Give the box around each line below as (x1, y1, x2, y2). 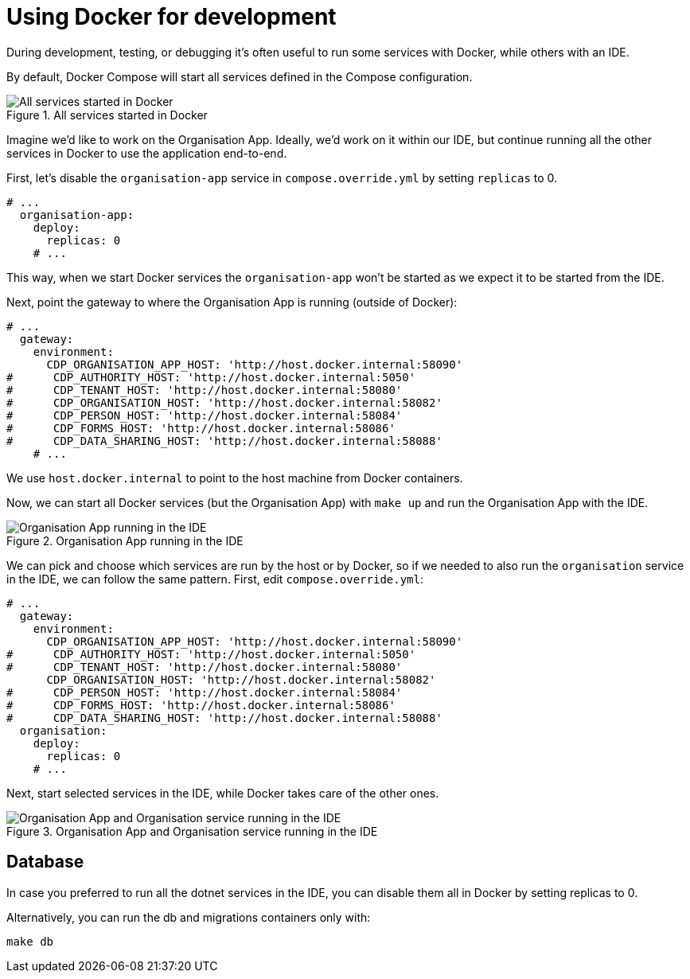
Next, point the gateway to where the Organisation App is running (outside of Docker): (6, 294, 458, 309)
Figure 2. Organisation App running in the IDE (6, 533, 244, 548)
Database (6, 852, 84, 872)
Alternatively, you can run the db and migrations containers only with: (6, 910, 371, 924)
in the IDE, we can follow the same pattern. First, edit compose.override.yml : (6, 571, 423, 586)
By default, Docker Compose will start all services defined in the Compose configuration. (6, 69, 473, 84)
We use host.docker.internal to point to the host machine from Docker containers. (6, 470, 463, 485)
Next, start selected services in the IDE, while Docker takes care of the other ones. (6, 786, 439, 800)
